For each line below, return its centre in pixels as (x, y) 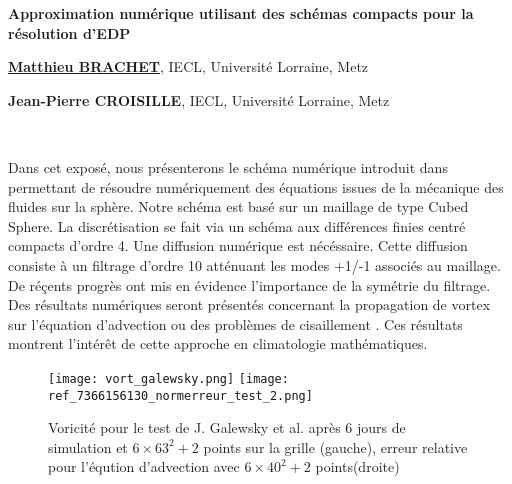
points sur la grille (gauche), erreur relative (335, 446)
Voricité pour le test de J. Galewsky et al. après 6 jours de (227, 427)
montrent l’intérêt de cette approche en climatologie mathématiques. (218, 343)
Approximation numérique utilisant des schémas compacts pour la (241, 13)
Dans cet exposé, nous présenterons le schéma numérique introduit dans (228, 166)
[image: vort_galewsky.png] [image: (168, 378)
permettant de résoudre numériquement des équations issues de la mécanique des (256, 186)
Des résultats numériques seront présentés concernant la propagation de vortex (249, 304)
